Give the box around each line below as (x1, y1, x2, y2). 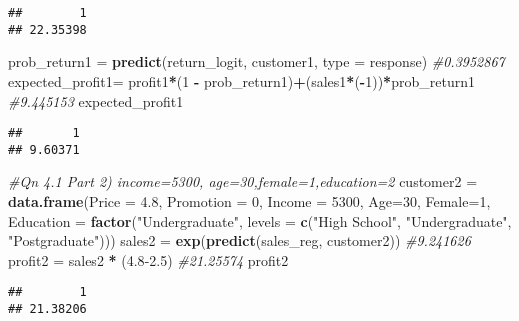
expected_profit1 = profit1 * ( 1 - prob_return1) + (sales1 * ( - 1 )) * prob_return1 (8, 70, 475, 91)
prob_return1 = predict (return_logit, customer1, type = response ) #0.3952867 (8, 51, 505, 72)
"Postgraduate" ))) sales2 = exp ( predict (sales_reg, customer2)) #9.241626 (8, 230, 471, 251)
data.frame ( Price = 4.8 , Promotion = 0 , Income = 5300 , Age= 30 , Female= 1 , (8, 191, 491, 211)
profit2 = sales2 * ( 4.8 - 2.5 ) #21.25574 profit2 (8, 249, 289, 270)
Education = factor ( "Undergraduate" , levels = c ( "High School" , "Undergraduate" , (8, 210, 512, 231)
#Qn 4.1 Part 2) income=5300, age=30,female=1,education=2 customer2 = (8, 171, 478, 192)
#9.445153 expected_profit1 (8, 90, 184, 111)
